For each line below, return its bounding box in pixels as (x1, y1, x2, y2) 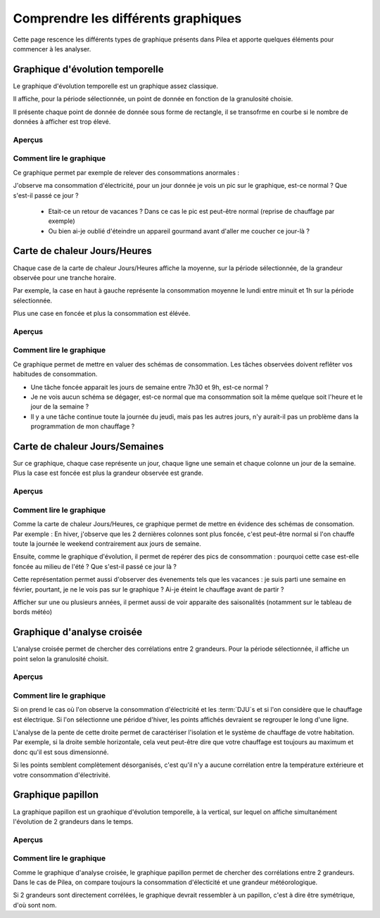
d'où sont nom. (13, 900, 57, 909)
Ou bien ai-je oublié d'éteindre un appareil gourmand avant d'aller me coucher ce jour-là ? (48, 227, 310, 235)
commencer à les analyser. (13, 44, 91, 53)
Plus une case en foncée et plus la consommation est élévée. (13, 310, 191, 318)
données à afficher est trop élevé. (13, 117, 111, 126)
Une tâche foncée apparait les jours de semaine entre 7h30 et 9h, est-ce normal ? (30, 383, 269, 391)
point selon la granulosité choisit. (13, 654, 109, 663)
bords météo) (13, 608, 53, 616)
